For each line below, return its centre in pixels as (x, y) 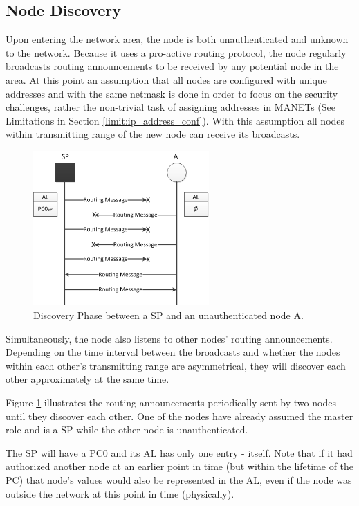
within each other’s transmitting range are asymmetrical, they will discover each (176, 365)
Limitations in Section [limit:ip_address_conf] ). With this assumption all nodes (175, 120)
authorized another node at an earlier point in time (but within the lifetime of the (180, 466)
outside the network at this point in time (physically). (120, 493)
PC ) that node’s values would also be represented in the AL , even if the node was (179, 480)
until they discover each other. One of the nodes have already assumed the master (179, 416)
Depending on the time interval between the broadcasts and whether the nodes (173, 352)
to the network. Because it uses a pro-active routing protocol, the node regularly (176, 52)
